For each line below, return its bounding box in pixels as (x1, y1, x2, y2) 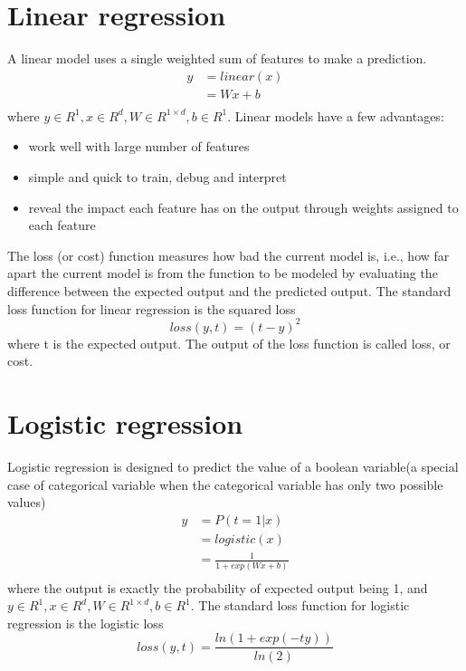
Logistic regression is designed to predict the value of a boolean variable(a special (7, 456, 459, 475)
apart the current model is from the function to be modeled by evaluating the (7, 264, 438, 283)
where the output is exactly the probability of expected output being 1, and (7, 578, 428, 597)
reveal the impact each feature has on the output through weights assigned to (28, 197, 459, 216)
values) (7, 493, 46, 512)
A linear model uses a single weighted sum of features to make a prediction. (7, 49, 427, 68)
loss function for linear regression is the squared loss (7, 299, 296, 318)
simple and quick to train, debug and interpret (28, 168, 287, 186)
